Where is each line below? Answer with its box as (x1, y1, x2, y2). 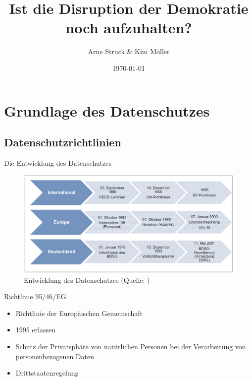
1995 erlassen (15, 324, 56, 335)
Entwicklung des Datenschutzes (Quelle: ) (24, 274, 150, 285)
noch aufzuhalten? (65, 17, 192, 38)
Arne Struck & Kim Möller (88, 46, 170, 57)
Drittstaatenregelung (15, 368, 79, 378)
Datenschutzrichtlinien (4, 134, 121, 150)
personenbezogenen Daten (15, 351, 94, 361)
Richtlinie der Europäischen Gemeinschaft (15, 308, 143, 318)
